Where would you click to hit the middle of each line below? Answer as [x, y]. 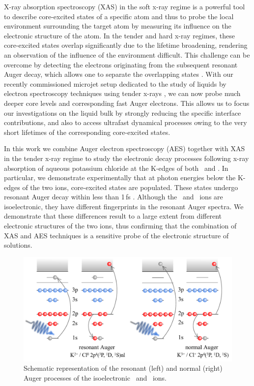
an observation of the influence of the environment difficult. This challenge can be [127, 54]
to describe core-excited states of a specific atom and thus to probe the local [119, 16]
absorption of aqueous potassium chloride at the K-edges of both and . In [116, 168]
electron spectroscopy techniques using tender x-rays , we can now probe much [122, 93]
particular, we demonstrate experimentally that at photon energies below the [120, 177]
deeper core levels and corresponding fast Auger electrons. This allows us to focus [127, 103]
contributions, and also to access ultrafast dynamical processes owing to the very [126, 122]
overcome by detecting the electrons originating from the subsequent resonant [121, 64]
